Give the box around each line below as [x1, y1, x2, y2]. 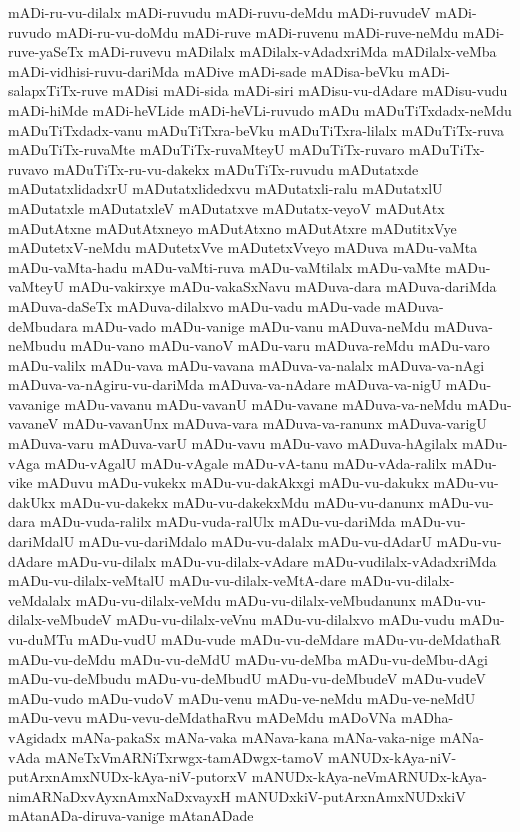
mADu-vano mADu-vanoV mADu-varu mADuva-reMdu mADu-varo [70, 335, 490, 356]
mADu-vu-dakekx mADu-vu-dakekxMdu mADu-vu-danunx [60, 491, 424, 512]
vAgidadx [8, 726, 67, 747]
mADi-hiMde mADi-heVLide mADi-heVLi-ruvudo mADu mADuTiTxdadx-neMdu [8, 99, 512, 120]
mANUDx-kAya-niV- [328, 746, 457, 767]
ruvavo [8, 158, 49, 179]
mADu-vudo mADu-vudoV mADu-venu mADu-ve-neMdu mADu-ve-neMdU [8, 687, 476, 708]
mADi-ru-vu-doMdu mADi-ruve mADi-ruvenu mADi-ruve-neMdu [55, 21, 459, 42]
